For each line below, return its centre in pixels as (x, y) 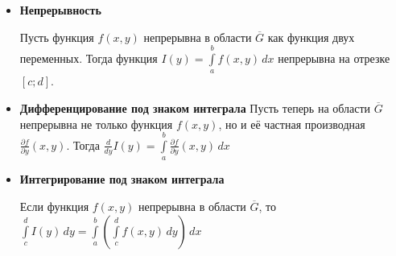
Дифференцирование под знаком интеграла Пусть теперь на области (195, 107)
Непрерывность (60, 10)
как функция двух (311, 37)
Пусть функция (57, 37)
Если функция (54, 206)
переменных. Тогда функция (89, 58)
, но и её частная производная (292, 124)
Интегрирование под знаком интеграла (122, 179)
